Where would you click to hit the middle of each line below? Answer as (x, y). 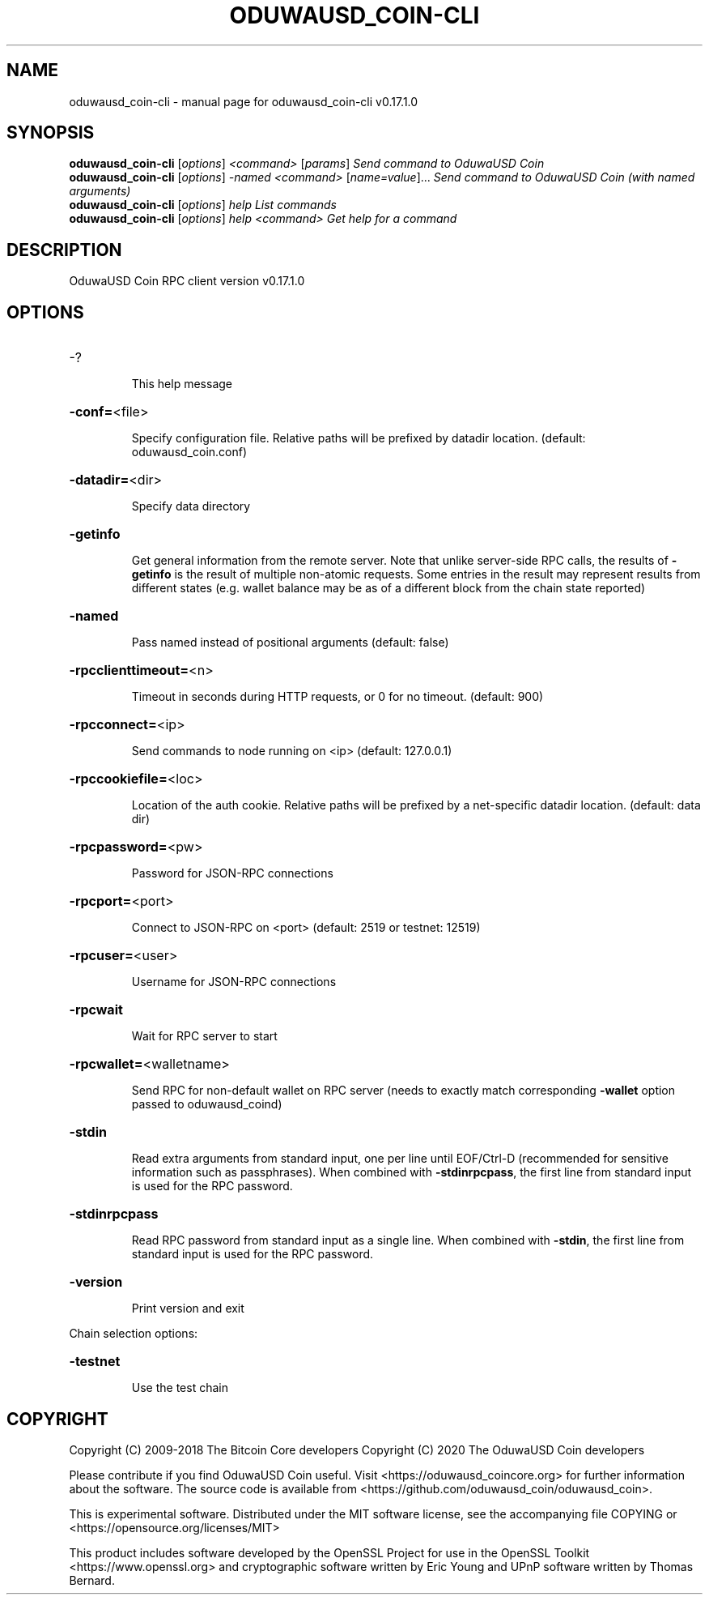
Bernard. (92, 1580)
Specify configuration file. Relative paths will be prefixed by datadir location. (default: (359, 438)
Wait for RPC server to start (204, 1036)
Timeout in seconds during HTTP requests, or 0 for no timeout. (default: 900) (338, 697)
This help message (182, 384)
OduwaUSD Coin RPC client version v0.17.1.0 (187, 281)
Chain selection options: (134, 1334)
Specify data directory (191, 506)
